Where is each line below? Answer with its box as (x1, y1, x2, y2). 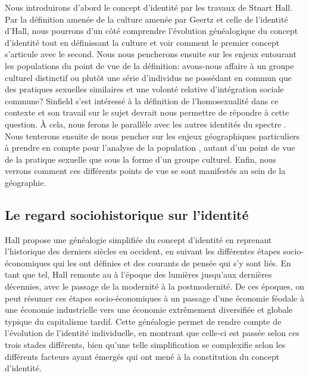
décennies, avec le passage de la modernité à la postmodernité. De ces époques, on (5, 280, 305, 293)
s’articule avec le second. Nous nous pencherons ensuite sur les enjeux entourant (5, 48, 296, 60)
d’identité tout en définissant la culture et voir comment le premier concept (5, 36, 280, 48)
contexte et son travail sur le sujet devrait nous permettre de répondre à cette (5, 106, 289, 119)
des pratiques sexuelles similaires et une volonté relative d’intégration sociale (5, 83, 284, 95)
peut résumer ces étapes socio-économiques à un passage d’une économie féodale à (5, 291, 304, 304)
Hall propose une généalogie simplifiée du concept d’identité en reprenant (5, 233, 272, 246)
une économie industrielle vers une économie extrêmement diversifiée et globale (5, 303, 293, 316)
